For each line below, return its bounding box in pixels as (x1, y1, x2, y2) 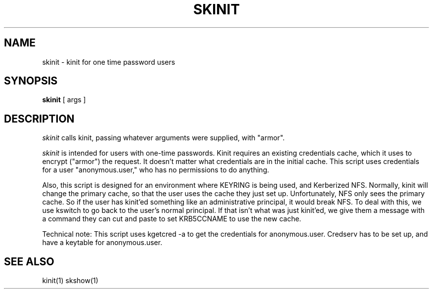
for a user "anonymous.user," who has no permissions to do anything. (42, 166, 269, 174)
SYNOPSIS (4, 75, 58, 87)
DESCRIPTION (4, 112, 75, 125)
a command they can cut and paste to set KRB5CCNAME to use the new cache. (42, 214, 302, 223)
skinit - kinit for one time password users (42, 57, 175, 66)
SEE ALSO (4, 255, 54, 268)
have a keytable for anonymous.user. (42, 238, 163, 247)
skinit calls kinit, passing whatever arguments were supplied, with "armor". (42, 133, 285, 142)
